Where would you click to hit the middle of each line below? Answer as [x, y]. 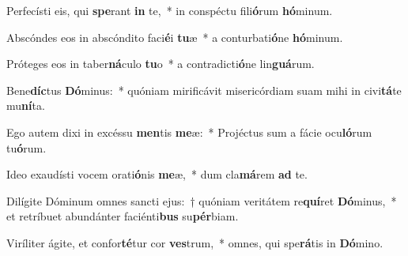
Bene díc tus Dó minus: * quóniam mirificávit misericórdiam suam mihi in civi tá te [204, 90]
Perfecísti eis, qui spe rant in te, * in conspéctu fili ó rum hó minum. [170, 10]
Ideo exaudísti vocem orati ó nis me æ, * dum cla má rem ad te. [157, 174]
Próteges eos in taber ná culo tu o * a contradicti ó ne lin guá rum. [161, 64]
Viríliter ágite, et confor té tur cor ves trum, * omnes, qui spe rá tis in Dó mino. [195, 242]
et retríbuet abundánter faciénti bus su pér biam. [123, 216]
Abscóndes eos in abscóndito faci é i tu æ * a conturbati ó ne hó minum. [175, 37]
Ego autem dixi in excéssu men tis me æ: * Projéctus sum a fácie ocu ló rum [189, 132]
